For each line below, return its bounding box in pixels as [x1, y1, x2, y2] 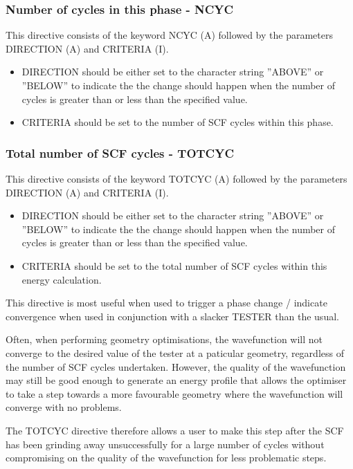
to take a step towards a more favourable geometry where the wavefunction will [6, 386, 343, 401]
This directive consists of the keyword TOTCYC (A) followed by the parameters [6, 172, 347, 185]
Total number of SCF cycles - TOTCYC [6, 144, 235, 161]
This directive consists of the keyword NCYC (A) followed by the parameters [6, 28, 333, 42]
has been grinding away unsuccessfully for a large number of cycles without [6, 436, 325, 451]
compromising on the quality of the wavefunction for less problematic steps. [6, 450, 327, 465]
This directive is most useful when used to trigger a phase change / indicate [6, 295, 327, 310]
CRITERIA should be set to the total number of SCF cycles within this [21, 258, 327, 273]
